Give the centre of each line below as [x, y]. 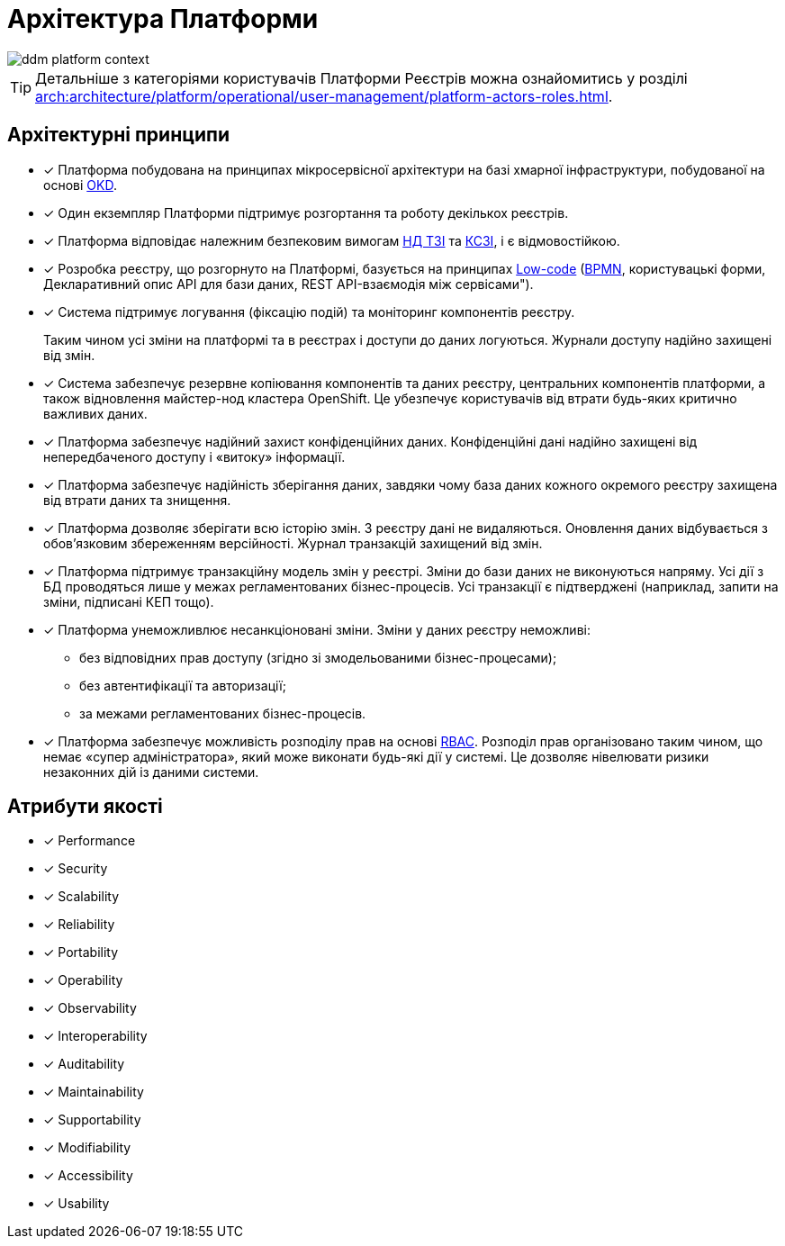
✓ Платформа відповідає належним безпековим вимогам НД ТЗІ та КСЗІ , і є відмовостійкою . [332, 240]
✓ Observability [90, 1008]
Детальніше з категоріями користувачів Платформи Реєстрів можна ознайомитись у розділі [361, 78]
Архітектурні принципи [118, 135]
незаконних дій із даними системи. [151, 772]
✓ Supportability [92, 1120]
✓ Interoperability [95, 1036]
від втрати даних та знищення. [137, 500]
